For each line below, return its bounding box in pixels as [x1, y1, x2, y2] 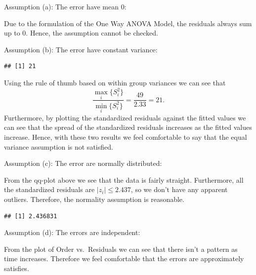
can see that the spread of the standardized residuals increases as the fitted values [4, 122, 252, 132]
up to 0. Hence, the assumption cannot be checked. [4, 28, 159, 38]
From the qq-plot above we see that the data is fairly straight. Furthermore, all [4, 174, 244, 185]
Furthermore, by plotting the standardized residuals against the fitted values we [4, 112, 246, 122]
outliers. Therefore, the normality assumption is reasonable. [4, 194, 184, 204]
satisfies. [4, 263, 29, 273]
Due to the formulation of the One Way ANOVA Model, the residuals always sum [4, 18, 252, 28]
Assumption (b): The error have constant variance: [4, 44, 158, 54]
